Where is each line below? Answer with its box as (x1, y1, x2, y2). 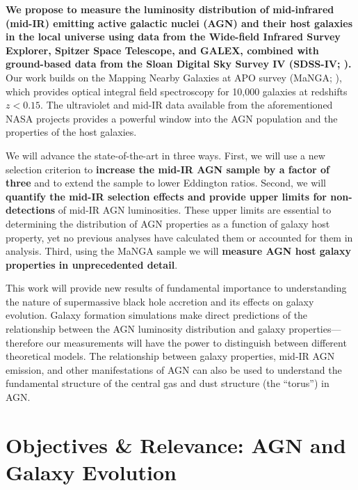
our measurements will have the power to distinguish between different (46, 335, 347, 349)
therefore (6, 335, 44, 349)
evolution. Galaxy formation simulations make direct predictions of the (6, 308, 308, 322)
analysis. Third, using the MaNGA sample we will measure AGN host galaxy (6, 244, 351, 258)
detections (6, 203, 56, 217)
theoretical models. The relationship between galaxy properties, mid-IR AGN (6, 349, 335, 363)
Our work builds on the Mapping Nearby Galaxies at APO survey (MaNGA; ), (6, 70, 342, 84)
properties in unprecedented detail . (6, 257, 178, 271)
